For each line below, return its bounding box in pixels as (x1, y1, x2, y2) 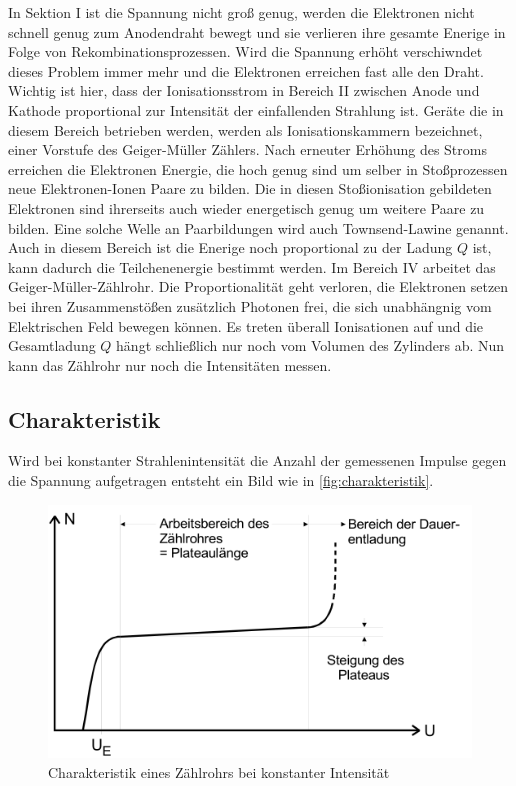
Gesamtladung (8, 335, 96, 356)
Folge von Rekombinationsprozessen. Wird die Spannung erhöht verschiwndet (8, 41, 483, 62)
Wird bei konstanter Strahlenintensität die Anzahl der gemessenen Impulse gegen (8, 450, 507, 471)
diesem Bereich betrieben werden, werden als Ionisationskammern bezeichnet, (8, 119, 483, 140)
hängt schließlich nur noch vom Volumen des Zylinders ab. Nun (116, 335, 505, 356)
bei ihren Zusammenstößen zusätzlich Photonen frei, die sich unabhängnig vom (8, 295, 492, 316)
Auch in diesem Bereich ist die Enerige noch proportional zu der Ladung (8, 237, 453, 258)
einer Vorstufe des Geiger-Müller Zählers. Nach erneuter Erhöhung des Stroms (8, 139, 487, 160)
